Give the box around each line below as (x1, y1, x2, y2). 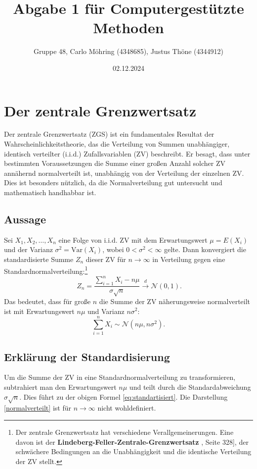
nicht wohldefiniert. (97, 403, 156, 413)
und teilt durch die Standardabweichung (129, 382, 251, 392)
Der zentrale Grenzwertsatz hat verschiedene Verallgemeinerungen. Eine (15, 426, 234, 437)
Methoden (93, 17, 164, 38)
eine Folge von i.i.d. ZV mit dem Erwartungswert (58, 234, 208, 245)
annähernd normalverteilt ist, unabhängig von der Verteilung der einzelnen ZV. (4, 167, 244, 178)
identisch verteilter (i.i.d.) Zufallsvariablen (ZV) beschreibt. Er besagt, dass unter (4, 148, 251, 158)
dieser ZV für (86, 254, 126, 264)
